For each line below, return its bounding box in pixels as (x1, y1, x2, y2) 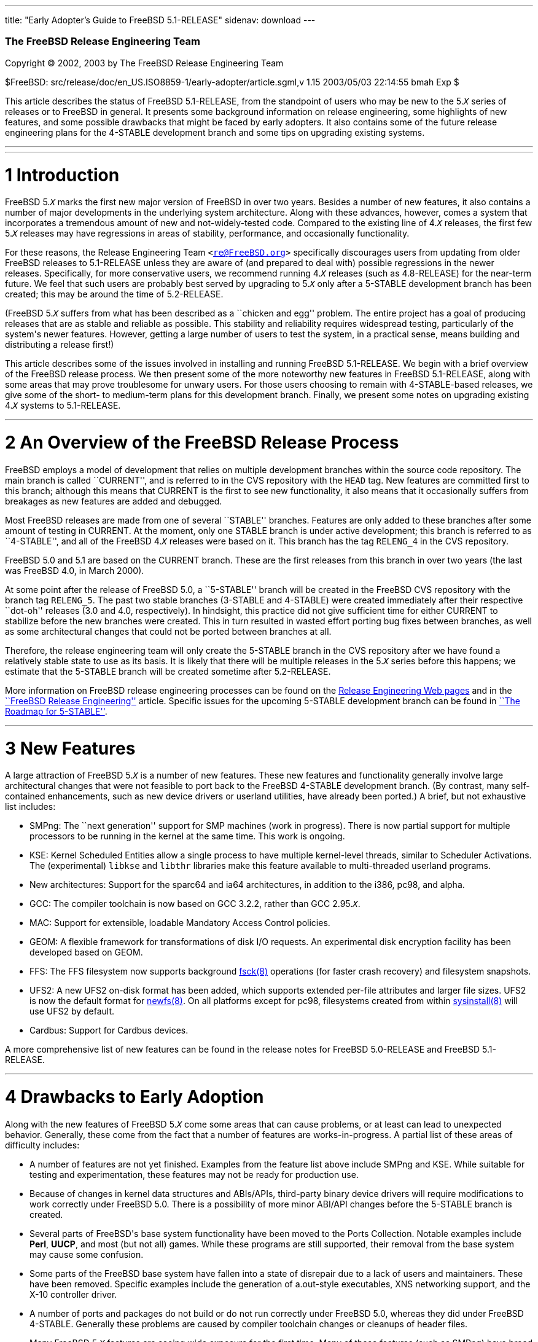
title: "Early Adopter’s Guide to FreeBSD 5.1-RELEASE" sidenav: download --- (5, 15, 316, 25)
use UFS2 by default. (29, 1006, 115, 1017)
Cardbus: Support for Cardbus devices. (29, 1025, 189, 1036)
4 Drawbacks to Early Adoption (5, 1086, 264, 1107)
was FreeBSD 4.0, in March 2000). (5, 565, 144, 576)
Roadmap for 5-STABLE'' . (5, 705, 107, 716)
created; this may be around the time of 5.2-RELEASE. (5, 289, 224, 300)
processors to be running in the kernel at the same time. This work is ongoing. (29, 831, 345, 842)
